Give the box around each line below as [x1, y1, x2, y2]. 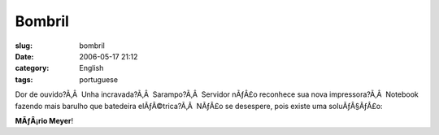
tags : [15, 74, 33, 85]
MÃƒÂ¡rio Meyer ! [15, 115, 73, 125]
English [79, 63, 104, 73]
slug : [15, 41, 33, 50]
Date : [15, 51, 34, 61]
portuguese [79, 74, 118, 85]
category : [15, 63, 50, 73]
